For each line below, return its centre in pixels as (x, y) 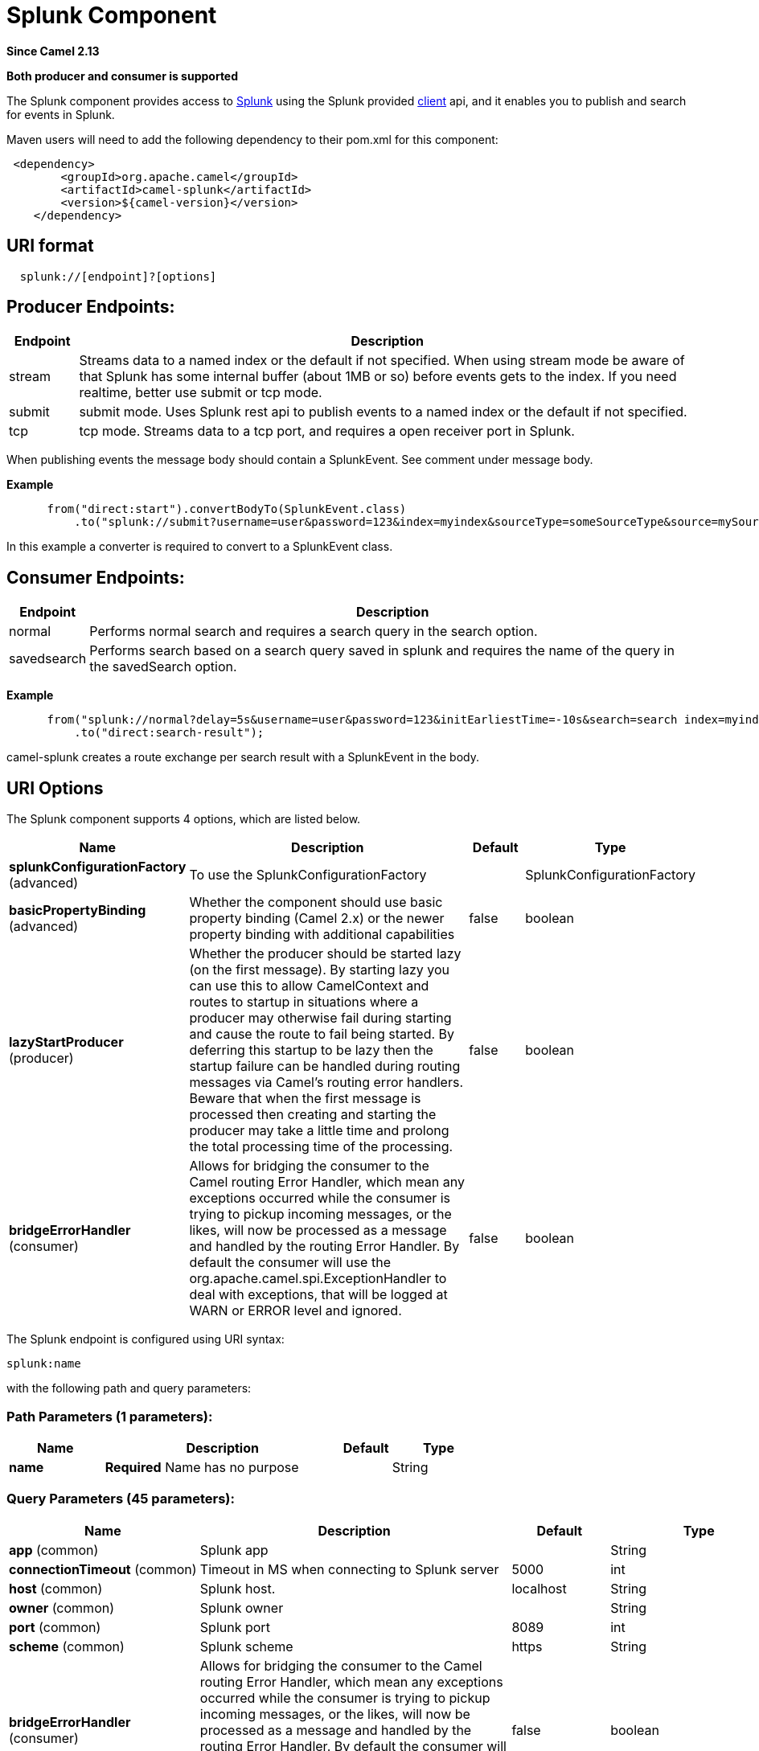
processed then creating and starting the (313, 1115)
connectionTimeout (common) (103, 1569)
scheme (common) (67, 1646)
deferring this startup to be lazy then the (311, 1050)
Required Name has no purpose (202, 1467)
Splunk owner (242, 1607)
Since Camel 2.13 (53, 51)
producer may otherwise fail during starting (320, 1018)
